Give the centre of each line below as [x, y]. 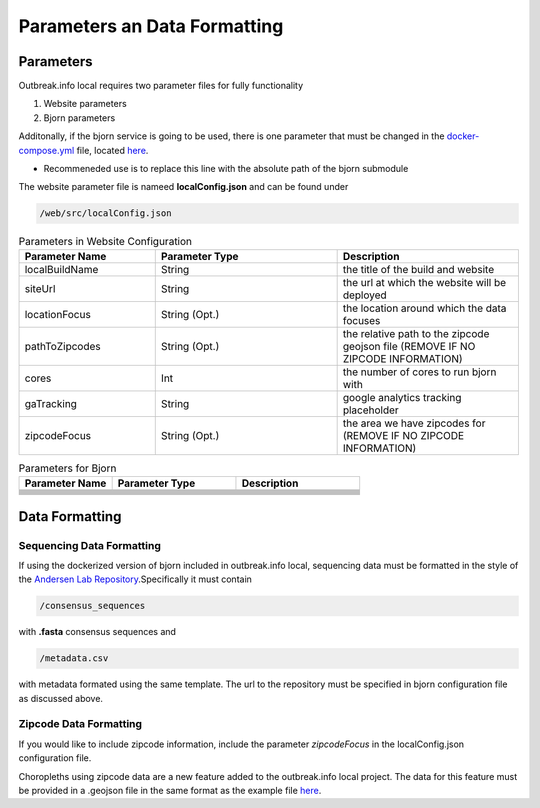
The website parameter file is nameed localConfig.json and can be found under [183, 187]
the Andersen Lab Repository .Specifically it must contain [135, 579]
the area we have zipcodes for [414, 423]
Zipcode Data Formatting [80, 724]
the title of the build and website [418, 269]
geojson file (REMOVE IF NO [409, 346]
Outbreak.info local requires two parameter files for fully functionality [161, 86]
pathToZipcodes [62, 346]
